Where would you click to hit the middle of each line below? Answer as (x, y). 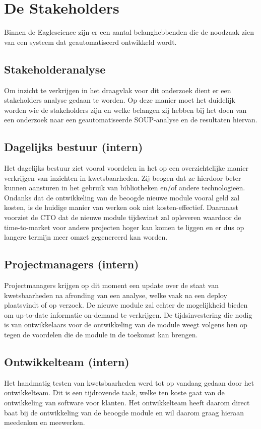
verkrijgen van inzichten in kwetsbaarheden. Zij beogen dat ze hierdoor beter (123, 177)
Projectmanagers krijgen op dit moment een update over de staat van (111, 285)
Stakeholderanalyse (55, 69)
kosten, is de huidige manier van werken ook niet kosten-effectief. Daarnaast (121, 207)
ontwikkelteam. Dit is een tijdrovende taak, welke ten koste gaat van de (114, 392)
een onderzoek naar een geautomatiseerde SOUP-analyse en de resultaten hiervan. (131, 120)
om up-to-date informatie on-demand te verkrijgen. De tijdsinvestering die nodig (128, 314)
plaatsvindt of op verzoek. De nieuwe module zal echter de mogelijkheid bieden (126, 305)
